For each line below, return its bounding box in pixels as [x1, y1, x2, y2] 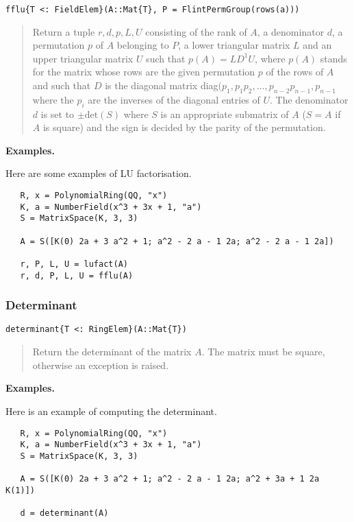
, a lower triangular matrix [178, 38, 290, 52]
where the [32, 92, 74, 106]
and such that [32, 78, 91, 93]
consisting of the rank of [145, 24, 247, 38]
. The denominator [270, 92, 349, 106]
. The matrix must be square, [201, 344, 325, 359]
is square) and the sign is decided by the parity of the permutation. [42, 120, 326, 134]
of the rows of [266, 64, 324, 79]
